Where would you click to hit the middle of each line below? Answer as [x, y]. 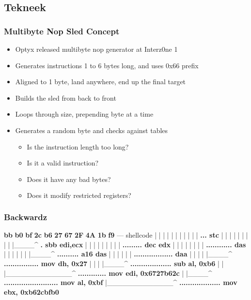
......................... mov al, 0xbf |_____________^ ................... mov [121, 282]
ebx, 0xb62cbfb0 [31, 292]
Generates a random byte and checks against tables [92, 130]
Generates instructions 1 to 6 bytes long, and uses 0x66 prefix [107, 65]
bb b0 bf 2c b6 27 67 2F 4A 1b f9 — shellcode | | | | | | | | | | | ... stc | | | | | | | [126, 235]
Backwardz [26, 217]
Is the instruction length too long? [78, 146]
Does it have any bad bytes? [69, 179]
